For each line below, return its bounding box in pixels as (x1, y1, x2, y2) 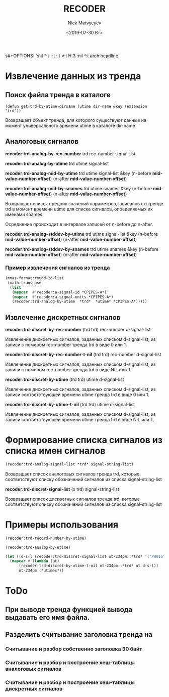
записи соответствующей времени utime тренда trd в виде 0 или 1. (5, 391, 150, 398)
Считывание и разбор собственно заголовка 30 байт (5, 645, 142, 652)
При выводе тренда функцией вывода (5, 605, 133, 614)
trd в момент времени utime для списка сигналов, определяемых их (5, 206, 153, 212)
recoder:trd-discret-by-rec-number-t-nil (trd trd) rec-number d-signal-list (5, 352, 162, 358)
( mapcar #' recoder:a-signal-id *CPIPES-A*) (12, 289, 107, 295)
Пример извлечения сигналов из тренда (5, 264, 110, 271)
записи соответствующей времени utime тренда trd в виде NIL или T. (5, 417, 155, 423)
